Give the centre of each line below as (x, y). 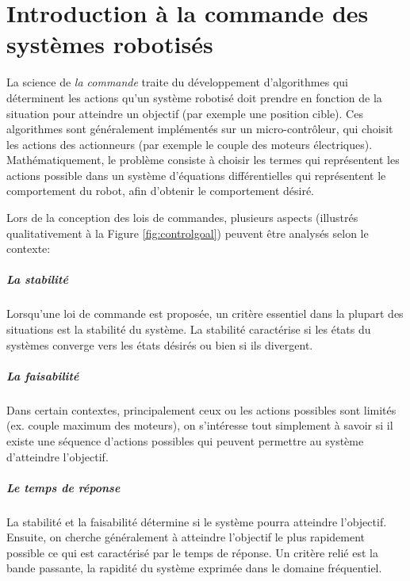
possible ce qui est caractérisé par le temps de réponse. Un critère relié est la (192, 552)
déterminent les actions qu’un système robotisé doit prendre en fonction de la (194, 97)
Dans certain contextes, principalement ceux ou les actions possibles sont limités (201, 409)
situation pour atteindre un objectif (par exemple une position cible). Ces (185, 113)
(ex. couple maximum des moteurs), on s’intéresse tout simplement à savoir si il (200, 425)
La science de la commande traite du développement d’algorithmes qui (177, 82)
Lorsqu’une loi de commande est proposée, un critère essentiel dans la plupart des (205, 313)
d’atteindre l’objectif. (57, 456)
